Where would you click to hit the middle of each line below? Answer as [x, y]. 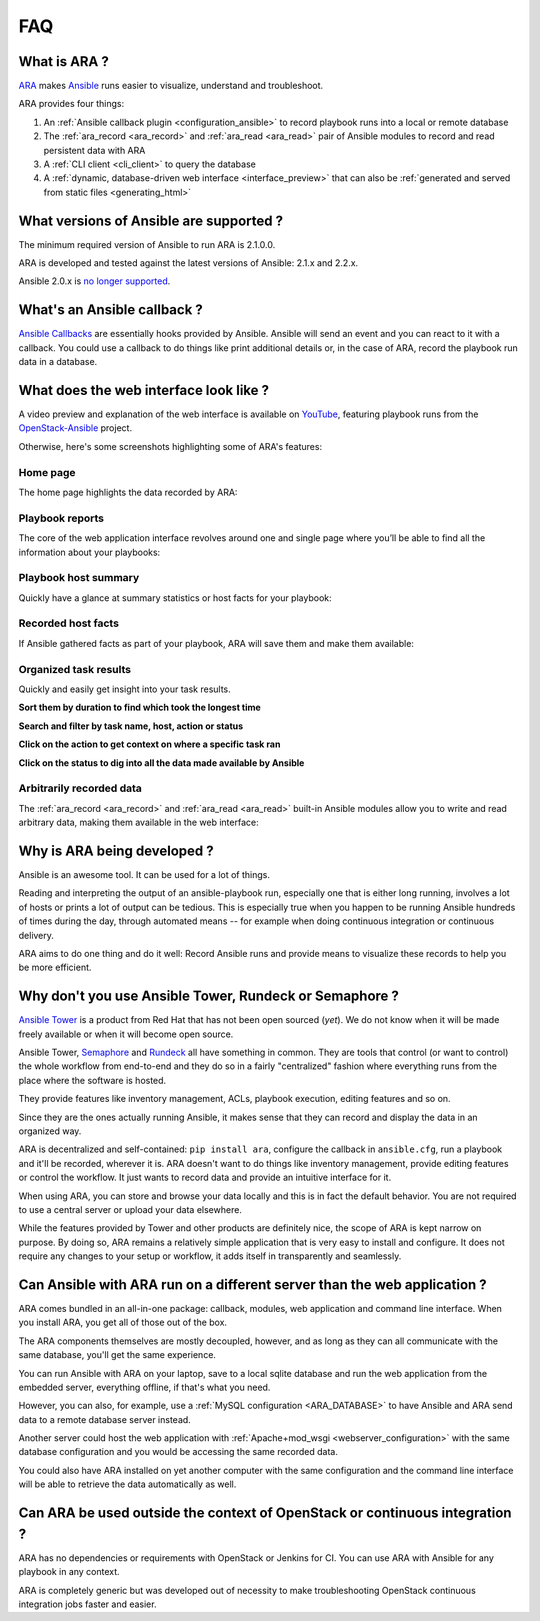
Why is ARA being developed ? [116, 850]
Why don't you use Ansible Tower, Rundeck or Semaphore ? [209, 996]
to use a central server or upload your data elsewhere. [130, 1209]
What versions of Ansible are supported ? [151, 220]
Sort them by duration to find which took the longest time [140, 707]
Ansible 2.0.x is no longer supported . [94, 281]
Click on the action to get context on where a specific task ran [149, 744]
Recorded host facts [69, 623]
